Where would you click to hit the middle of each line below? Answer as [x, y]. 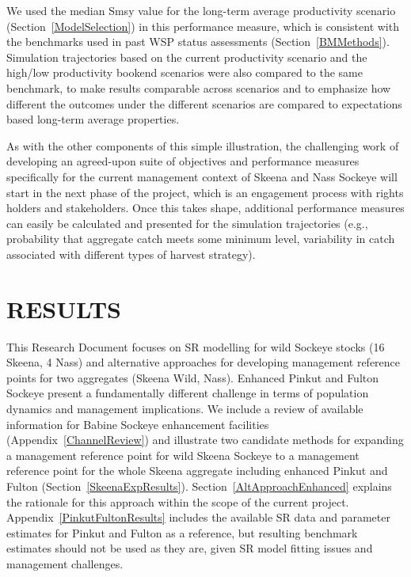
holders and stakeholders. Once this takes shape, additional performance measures [205, 208]
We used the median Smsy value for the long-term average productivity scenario [201, 10]
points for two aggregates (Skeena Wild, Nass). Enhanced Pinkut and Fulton [193, 377]
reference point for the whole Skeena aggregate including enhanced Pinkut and [197, 471]
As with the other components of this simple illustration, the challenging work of [203, 145]
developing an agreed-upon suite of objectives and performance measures [183, 161]
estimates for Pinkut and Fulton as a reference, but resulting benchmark [182, 532]
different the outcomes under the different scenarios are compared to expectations [204, 103]
